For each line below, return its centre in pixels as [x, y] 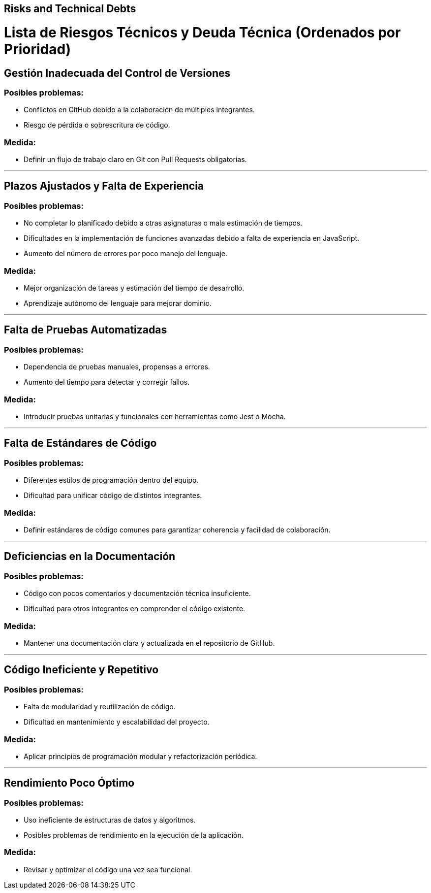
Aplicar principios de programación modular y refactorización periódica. [140, 756]
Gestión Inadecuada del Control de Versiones [117, 73]
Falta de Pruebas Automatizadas [86, 330]
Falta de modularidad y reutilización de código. [100, 707]
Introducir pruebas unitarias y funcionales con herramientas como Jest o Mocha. [155, 416]
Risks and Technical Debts [70, 9]
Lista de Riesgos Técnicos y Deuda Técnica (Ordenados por [202, 32]
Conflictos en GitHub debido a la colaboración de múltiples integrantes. [139, 110]
